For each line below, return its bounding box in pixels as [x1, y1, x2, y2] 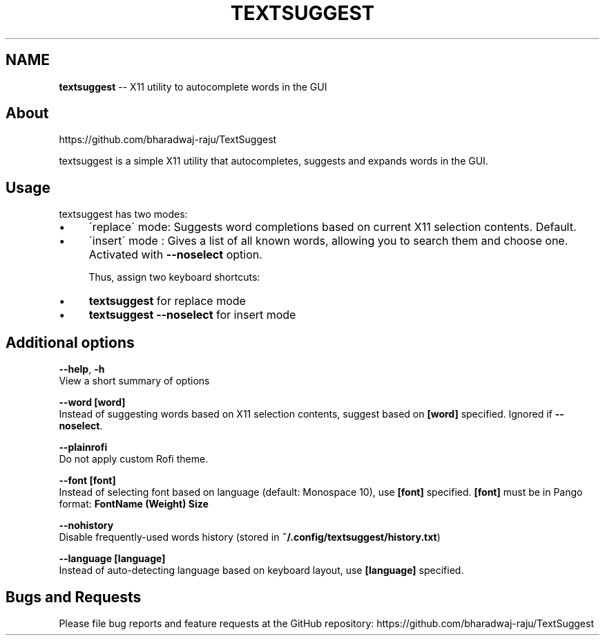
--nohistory [59, 519, 114, 532]
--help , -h [59, 363, 105, 375]
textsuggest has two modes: [59, 208, 188, 221]
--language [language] [59, 552, 166, 565]
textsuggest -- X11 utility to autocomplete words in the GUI [59, 80, 327, 93]
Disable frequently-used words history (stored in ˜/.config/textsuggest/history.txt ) [59, 531, 441, 544]
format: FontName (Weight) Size [59, 498, 209, 510]
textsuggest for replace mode [88, 294, 246, 308]
